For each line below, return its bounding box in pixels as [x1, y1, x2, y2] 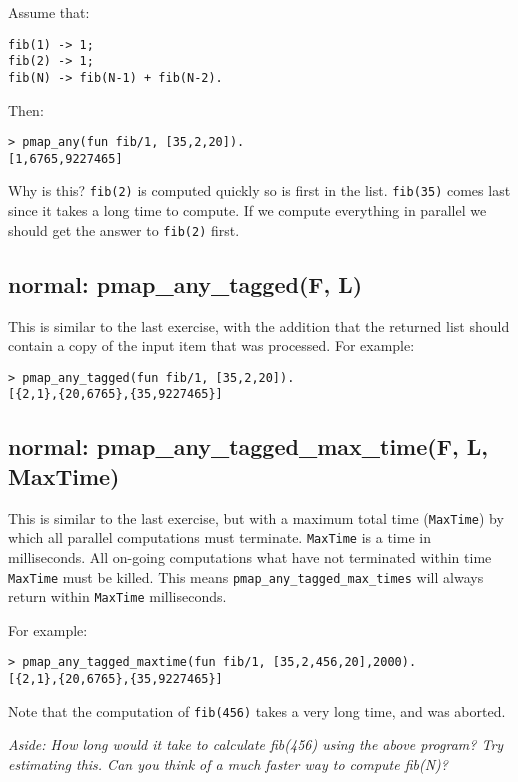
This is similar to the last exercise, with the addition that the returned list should [8, 315, 510, 336]
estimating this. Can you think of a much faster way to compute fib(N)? [8, 754, 448, 775]
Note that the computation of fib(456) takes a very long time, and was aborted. [8, 700, 506, 721]
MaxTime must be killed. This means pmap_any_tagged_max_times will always [8, 566, 484, 587]
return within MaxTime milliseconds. [8, 586, 227, 607]
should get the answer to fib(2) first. [8, 219, 240, 240]
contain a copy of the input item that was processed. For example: [8, 335, 415, 356]
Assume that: [8, 2, 90, 22]
